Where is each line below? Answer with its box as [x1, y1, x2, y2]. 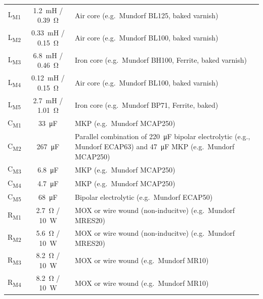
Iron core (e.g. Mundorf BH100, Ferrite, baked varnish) [75, 55, 247, 65]
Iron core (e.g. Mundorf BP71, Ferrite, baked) [75, 100, 218, 110]
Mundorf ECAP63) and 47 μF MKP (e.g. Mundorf [75, 141, 235, 151]
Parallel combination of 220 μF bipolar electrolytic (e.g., [75, 131, 250, 142]
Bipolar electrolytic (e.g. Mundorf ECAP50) [75, 192, 213, 202]
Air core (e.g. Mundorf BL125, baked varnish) [75, 10, 218, 20]
